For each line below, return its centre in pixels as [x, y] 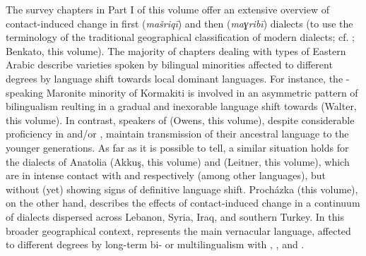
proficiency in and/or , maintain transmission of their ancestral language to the [177, 134]
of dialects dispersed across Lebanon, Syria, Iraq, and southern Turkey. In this [175, 216]
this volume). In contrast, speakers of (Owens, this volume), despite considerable [180, 120]
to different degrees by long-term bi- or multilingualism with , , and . [155, 244]
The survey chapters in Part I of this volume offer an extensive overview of [167, 9]
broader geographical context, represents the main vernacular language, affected [178, 230]
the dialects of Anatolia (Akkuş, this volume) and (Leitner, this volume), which [178, 161]
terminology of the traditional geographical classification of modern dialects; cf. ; [180, 37]
